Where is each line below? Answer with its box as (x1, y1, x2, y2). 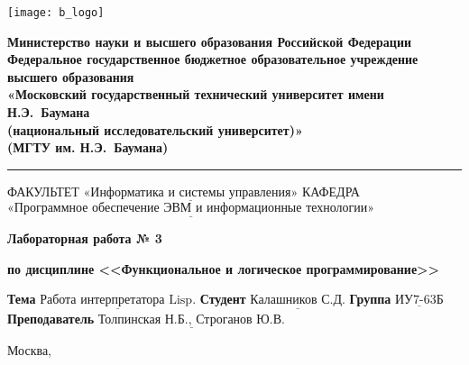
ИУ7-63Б (394, 294, 444, 307)
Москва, (7, 340, 51, 359)
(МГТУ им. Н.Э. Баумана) (7, 138, 169, 157)
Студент (199, 289, 246, 308)
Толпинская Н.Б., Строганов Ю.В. (97, 313, 285, 326)
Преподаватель (7, 308, 95, 327)
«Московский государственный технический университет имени (7, 85, 384, 104)
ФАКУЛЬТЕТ (7, 181, 79, 200)
